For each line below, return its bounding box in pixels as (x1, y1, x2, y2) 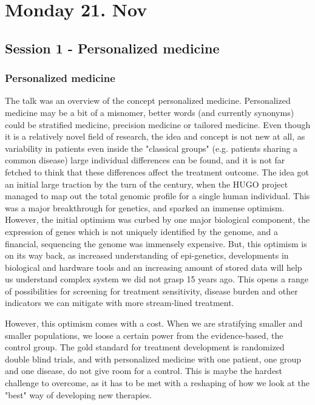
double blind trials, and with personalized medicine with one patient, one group (5, 352, 301, 365)
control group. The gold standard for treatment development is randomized (5, 341, 285, 353)
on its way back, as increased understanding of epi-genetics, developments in (5, 249, 289, 262)
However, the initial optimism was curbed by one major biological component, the (5, 213, 310, 226)
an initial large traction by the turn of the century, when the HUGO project (5, 177, 288, 190)
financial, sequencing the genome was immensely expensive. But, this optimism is (5, 237, 307, 250)
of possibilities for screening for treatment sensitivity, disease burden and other (5, 284, 298, 297)
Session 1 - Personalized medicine (5, 38, 220, 57)
